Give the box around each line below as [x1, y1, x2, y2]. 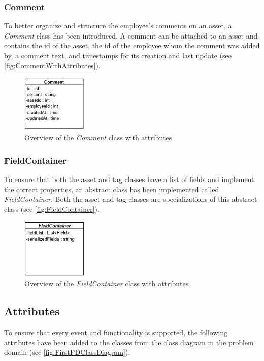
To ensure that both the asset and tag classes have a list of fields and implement [4, 174, 254, 185]
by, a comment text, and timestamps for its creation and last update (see [4, 50, 232, 60]
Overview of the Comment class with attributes [24, 132, 172, 143]
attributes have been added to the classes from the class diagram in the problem [4, 337, 254, 347]
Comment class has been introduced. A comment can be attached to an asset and [4, 30, 258, 41]
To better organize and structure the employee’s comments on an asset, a [4, 20, 232, 31]
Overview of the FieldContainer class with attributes [24, 278, 189, 289]
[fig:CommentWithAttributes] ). [4, 60, 101, 70]
